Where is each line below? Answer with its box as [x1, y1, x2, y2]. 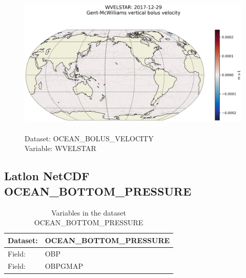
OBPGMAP [45, 261, 83, 271]
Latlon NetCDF [4, 168, 90, 184]
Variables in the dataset [51, 207, 126, 218]
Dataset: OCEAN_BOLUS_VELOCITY [25, 133, 154, 143]
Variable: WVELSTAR [25, 143, 96, 154]
